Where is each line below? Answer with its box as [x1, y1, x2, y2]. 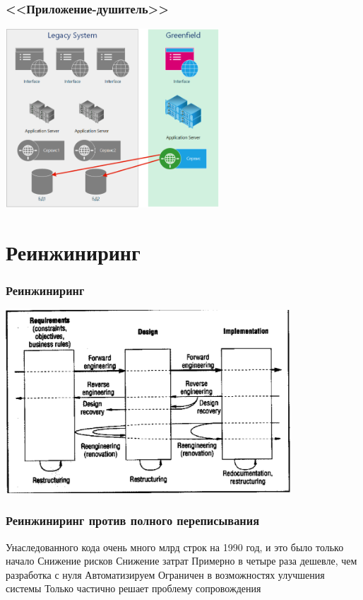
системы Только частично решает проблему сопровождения [6, 581, 261, 596]
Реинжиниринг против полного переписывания [6, 512, 260, 529]
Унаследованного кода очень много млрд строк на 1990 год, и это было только [6, 539, 344, 554]
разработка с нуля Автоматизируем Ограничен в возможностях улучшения [6, 567, 325, 582]
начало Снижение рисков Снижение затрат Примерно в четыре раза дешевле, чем [6, 553, 357, 568]
